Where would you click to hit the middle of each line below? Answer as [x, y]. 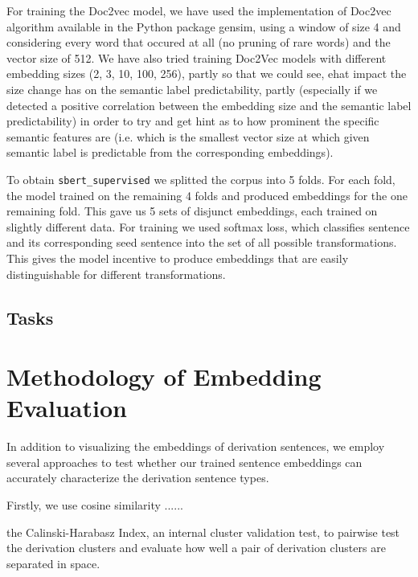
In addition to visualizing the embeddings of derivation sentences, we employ [196, 446]
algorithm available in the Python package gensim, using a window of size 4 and [204, 26]
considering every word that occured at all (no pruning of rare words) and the [199, 42]
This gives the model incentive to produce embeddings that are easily [178, 258]
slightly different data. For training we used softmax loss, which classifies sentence [208, 226]
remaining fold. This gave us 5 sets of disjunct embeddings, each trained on [192, 211]
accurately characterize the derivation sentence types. [138, 478]
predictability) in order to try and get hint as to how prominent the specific [193, 121]
